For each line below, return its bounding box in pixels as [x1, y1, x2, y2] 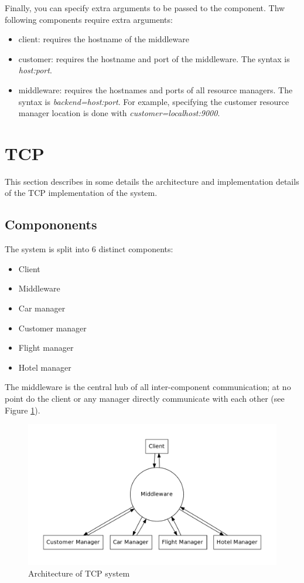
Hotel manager [18, 361, 71, 373]
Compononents [5, 215, 97, 233]
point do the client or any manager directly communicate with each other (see [5, 392, 285, 405]
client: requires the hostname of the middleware [18, 33, 189, 45]
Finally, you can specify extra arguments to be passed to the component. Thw [5, 2, 285, 13]
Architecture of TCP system [28, 567, 130, 579]
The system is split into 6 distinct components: [5, 243, 173, 255]
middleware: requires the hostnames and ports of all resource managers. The [18, 83, 293, 96]
